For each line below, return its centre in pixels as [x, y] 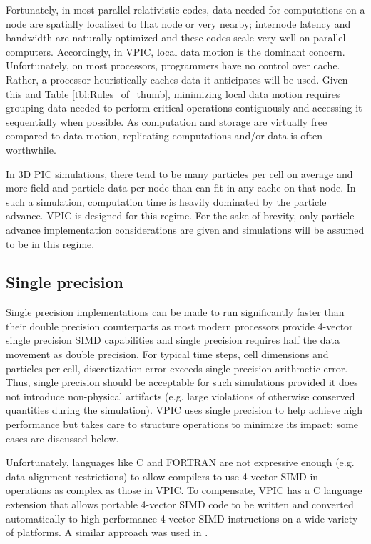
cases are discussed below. [62, 438]
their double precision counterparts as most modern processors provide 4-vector [179, 326]
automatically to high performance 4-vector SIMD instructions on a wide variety [182, 518]
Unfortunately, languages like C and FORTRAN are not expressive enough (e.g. [180, 462]
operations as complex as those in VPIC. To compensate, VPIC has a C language [184, 490]
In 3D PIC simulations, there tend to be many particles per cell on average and [179, 173]
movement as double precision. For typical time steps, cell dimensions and [167, 354]
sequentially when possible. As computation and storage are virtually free [167, 121]
